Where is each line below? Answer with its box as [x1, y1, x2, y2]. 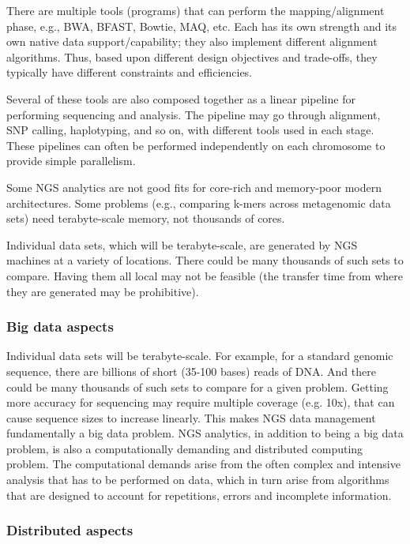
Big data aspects [6, 317, 114, 336]
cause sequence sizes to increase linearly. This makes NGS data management [6, 409, 376, 426]
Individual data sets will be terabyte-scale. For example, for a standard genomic [6, 347, 393, 364]
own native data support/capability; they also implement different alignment [6, 33, 378, 50]
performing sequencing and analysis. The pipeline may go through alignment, [6, 106, 381, 122]
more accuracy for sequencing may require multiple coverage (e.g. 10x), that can [6, 394, 395, 411]
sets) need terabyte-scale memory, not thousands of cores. [6, 210, 285, 227]
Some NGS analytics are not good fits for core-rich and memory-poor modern [6, 178, 382, 195]
